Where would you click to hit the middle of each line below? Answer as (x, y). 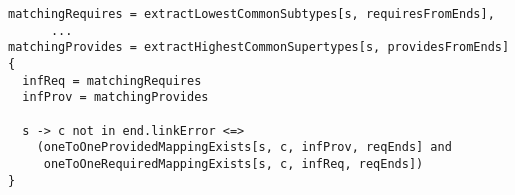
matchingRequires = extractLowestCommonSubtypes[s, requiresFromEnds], (251, 14)
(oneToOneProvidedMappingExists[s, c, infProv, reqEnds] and (244, 147)
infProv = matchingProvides (115, 97)
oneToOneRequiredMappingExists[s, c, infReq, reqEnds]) (233, 163)
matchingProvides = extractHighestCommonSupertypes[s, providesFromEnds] (259, 47)
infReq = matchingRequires (112, 80)
